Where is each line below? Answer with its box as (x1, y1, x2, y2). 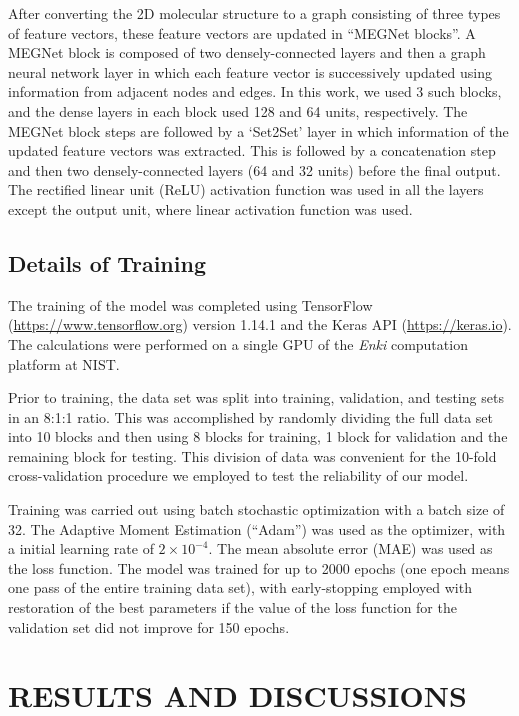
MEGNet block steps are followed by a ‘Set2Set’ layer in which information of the (8, 120, 509, 141)
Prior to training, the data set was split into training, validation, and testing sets (8, 387, 504, 408)
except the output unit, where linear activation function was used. (8, 198, 413, 219)
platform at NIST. (8, 353, 120, 374)
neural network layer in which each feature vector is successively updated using (8, 61, 492, 82)
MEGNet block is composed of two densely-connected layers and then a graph (8, 42, 486, 63)
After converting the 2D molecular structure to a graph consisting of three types (8, 3, 501, 23)
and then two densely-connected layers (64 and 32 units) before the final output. (8, 159, 501, 180)
